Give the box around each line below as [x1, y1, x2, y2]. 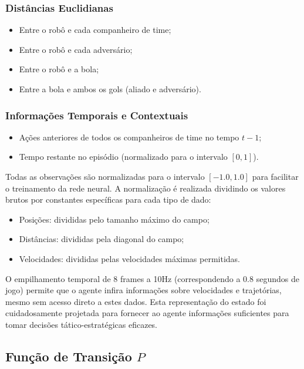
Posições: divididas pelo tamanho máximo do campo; [19, 213, 210, 225]
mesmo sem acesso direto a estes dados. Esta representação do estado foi [5, 295, 266, 307]
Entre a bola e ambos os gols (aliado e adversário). [19, 83, 201, 95]
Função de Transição [5, 347, 132, 365]
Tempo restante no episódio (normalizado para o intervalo [19, 150, 228, 163]
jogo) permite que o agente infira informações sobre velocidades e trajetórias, [5, 284, 282, 296]
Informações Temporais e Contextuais [5, 108, 188, 122]
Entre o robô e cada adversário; [19, 43, 133, 55]
